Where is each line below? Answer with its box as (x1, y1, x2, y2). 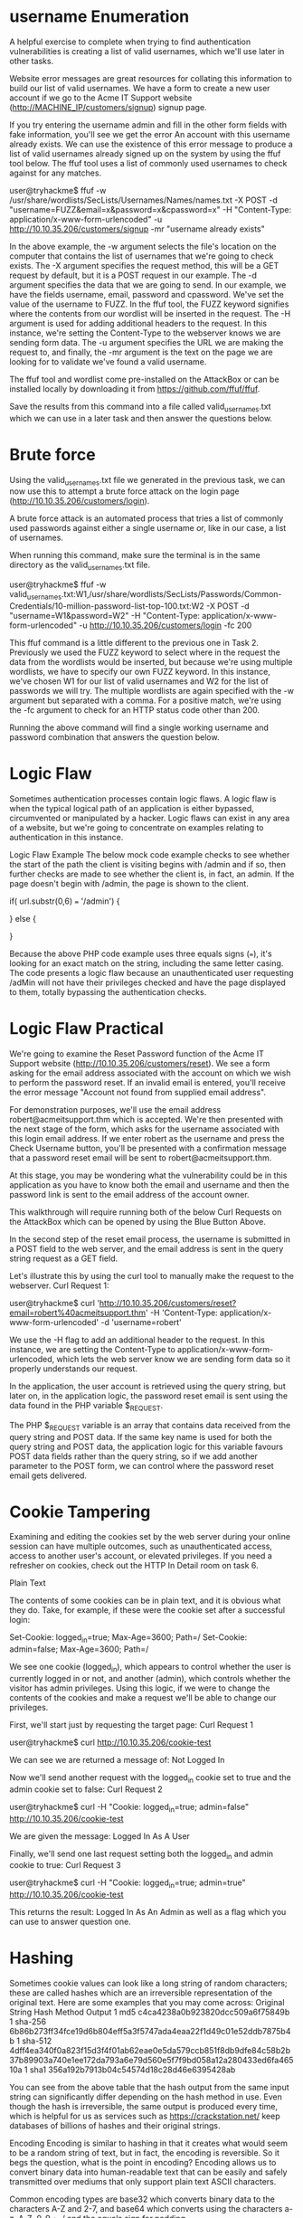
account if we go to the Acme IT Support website (9, 92, 193, 103)
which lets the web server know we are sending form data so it (56, 1353, 291, 1364)
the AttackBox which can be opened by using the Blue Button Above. (9, 1216, 267, 1227)
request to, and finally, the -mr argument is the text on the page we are (9, 346, 273, 357)
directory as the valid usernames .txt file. (9, 559, 151, 573)
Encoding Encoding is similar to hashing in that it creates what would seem (9, 2137, 288, 2149)
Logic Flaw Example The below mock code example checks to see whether (9, 849, 290, 860)
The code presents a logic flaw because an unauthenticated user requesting (9, 968, 294, 978)
